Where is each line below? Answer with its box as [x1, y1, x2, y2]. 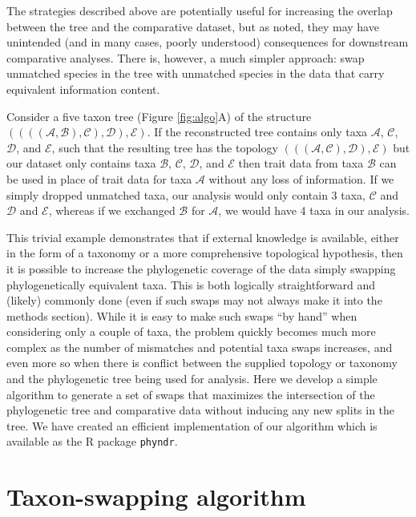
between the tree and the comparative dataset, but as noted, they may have [6, 18, 379, 34]
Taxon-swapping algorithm [6, 480, 306, 513]
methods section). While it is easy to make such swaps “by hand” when [6, 307, 357, 324]
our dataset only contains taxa [6, 155, 156, 172]
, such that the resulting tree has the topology [51, 139, 278, 156]
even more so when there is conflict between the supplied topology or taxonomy [6, 354, 398, 371]
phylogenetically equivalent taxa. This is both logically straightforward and [6, 276, 376, 293]
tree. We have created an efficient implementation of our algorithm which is [6, 417, 378, 434]
